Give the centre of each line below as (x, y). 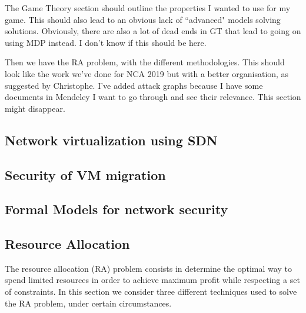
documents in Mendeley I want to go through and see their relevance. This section (153, 97)
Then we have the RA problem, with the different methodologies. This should (145, 62)
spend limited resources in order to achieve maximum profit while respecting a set (152, 280)
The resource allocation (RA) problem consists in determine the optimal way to (148, 268)
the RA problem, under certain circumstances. (88, 303)
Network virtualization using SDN (111, 140)
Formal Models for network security (117, 209)
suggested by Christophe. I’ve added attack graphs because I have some (134, 85)
